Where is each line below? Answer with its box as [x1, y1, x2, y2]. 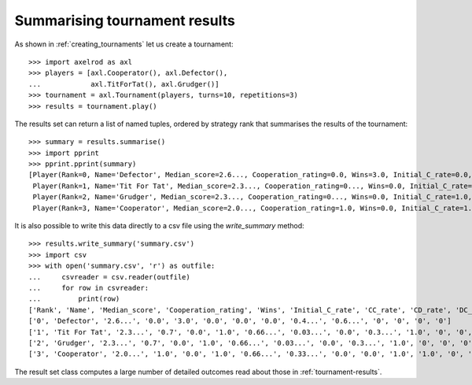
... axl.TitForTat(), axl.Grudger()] [28, 80, 219, 88]
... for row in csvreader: [28, 283, 149, 292]
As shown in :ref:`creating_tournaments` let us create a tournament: [14, 39, 234, 49]
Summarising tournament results [14, 12, 235, 29]
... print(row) [28, 294, 120, 303]
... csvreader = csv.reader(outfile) [28, 272, 190, 281]
